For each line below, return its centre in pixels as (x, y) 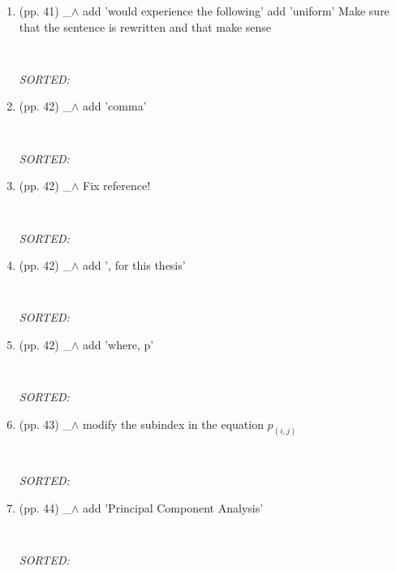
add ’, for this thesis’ (134, 265)
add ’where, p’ (118, 344)
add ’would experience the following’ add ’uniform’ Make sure (236, 11)
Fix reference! (116, 186)
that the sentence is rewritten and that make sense (145, 26)
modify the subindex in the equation (173, 424)
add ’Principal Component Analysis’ (173, 507)
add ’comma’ (114, 106)
